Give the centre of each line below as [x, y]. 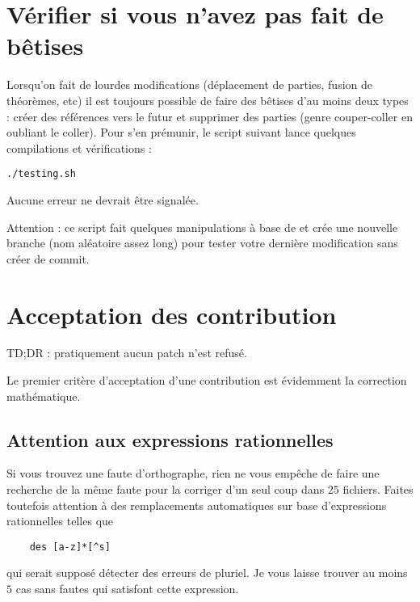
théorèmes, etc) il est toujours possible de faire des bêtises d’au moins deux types [208, 100]
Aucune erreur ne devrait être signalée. [103, 199]
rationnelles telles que [60, 521]
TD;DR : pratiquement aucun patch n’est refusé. [127, 353]
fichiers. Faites [378, 489]
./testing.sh [41, 174]
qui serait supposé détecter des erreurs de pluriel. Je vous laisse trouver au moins [207, 573]
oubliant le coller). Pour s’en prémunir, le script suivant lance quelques [181, 132]
